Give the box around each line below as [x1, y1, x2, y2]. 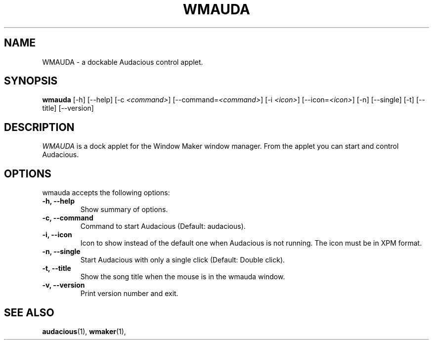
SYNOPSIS [4, 75, 58, 87]
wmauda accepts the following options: [42, 188, 170, 197]
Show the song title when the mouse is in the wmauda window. [80, 272, 285, 281]
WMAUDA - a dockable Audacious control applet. [42, 57, 203, 66]
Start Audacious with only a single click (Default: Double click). [80, 256, 285, 264]
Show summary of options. [80, 205, 168, 214]
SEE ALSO [4, 306, 54, 319]
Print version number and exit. [80, 289, 178, 298]
